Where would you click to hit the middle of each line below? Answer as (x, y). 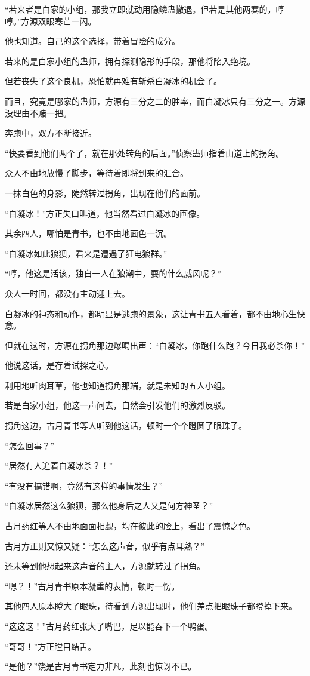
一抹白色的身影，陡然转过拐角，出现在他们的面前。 (105, 193)
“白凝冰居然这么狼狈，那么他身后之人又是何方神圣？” (109, 506)
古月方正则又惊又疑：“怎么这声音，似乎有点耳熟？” (105, 546)
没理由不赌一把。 (38, 113)
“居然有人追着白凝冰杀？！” (59, 465)
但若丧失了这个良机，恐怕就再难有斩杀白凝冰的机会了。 (113, 81)
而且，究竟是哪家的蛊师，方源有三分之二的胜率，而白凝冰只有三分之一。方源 (155, 101)
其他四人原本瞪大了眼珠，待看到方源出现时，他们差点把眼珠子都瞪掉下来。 (151, 606)
